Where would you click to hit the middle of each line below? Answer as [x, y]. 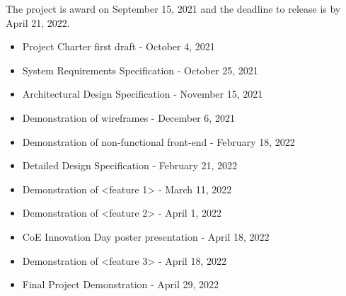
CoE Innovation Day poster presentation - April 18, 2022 [146, 236]
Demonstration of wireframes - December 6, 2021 [128, 117]
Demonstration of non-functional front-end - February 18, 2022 [158, 141]
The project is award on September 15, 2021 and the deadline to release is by [173, 8]
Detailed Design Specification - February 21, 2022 [130, 165]
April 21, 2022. [38, 22]
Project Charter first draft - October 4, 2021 [119, 46]
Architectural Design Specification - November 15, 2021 [143, 94]
